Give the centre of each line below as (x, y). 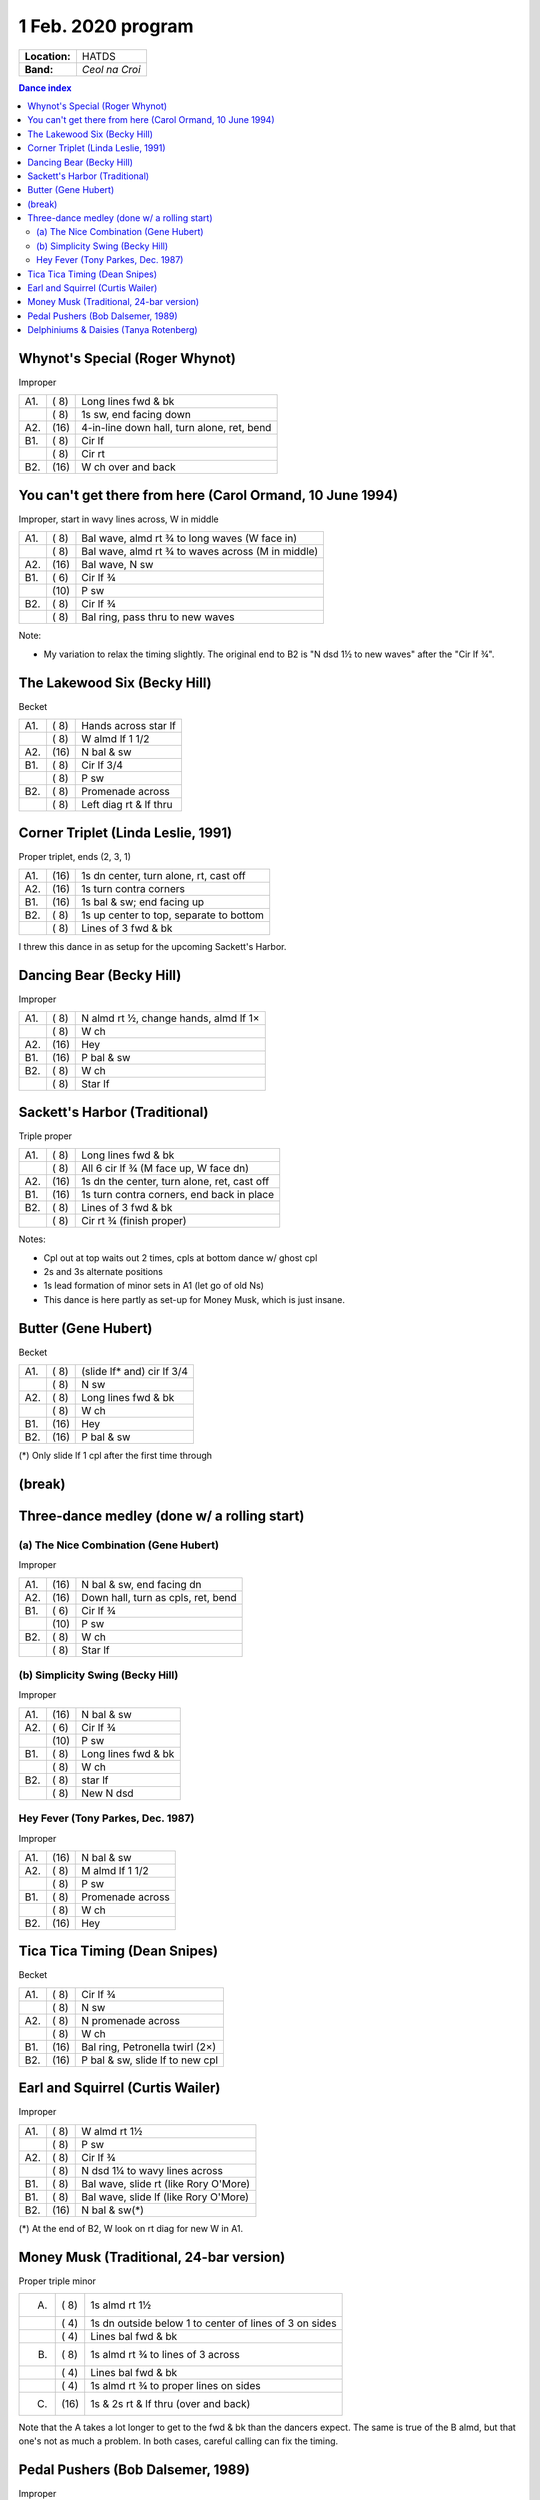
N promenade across (130, 2020)
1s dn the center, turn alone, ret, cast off (175, 1182)
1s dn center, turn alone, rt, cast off (164, 875)
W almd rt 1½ (112, 2131)
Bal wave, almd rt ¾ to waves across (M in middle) (200, 552)
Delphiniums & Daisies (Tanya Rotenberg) (113, 330)
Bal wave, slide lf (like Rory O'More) (165, 2197)
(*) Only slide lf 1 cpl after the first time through (115, 1456)
